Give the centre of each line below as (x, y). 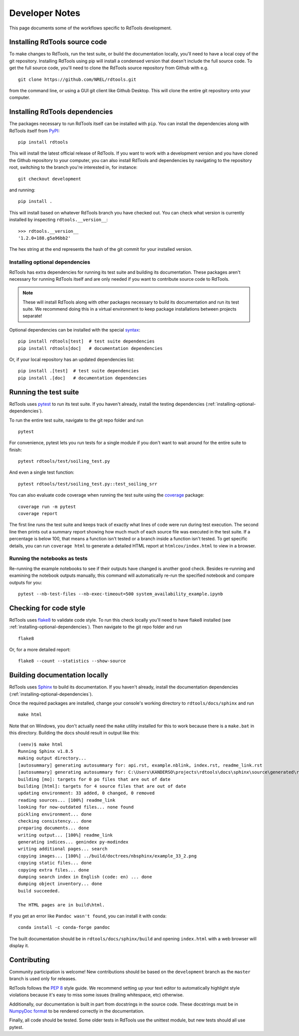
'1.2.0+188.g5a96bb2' (44, 238)
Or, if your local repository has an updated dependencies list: (72, 359)
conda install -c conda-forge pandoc (64, 928)
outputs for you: (26, 582)
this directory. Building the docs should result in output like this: (74, 733)
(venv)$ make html (41, 744)
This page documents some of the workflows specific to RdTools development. (90, 28)
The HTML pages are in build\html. (62, 905)
